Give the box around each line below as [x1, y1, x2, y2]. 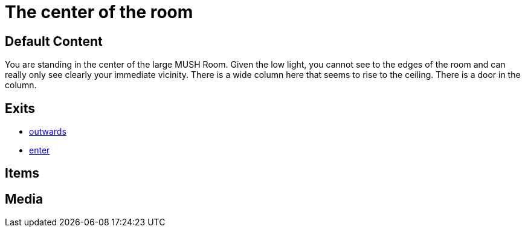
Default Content [5, 33, 103, 49]
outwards [29, 126, 66, 137]
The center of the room [5, 2, 193, 22]
